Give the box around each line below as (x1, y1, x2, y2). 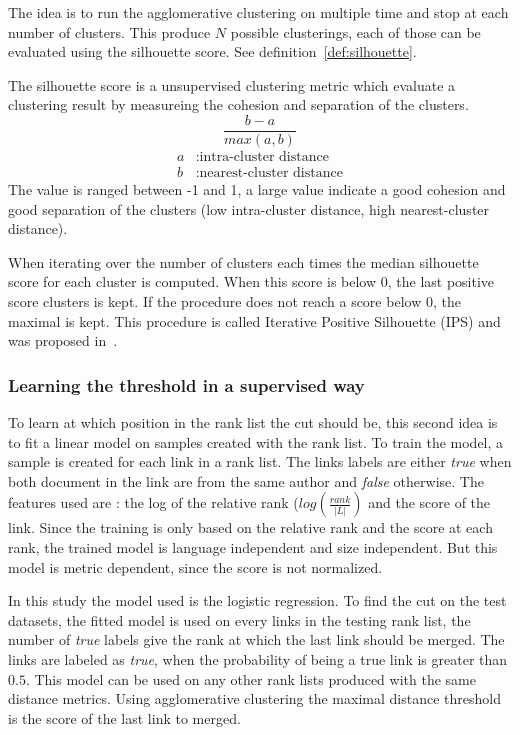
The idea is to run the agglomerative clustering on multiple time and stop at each (8, 2, 509, 22)
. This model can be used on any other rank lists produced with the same (25, 668, 476, 689)
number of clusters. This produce (8, 21, 211, 42)
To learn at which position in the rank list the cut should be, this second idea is (8, 412, 498, 433)
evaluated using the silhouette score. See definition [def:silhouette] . (8, 41, 417, 62)
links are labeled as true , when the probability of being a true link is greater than (8, 649, 508, 669)
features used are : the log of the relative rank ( (8, 492, 299, 513)
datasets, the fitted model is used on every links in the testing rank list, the (8, 609, 471, 630)
